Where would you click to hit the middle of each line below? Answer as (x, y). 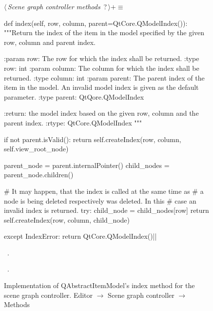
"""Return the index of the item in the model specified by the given (104, 32)
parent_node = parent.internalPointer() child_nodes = (87, 165)
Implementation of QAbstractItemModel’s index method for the (99, 285)
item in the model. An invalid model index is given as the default (101, 87)
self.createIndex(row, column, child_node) (67, 219)
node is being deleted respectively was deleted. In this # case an (100, 200)
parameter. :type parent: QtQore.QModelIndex (74, 96)
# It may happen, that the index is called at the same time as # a (104, 191)
